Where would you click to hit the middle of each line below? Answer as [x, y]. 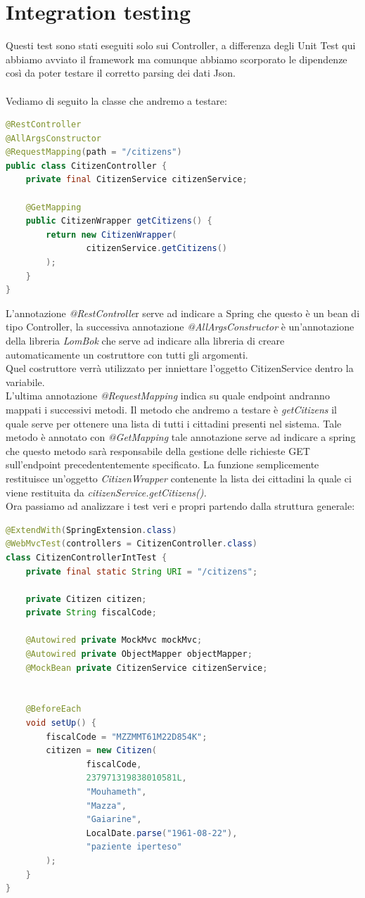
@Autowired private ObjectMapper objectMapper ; [139, 654]
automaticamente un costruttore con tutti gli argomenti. [127, 354]
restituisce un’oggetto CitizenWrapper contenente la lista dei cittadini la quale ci [179, 478]
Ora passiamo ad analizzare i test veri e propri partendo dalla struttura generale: [180, 506]
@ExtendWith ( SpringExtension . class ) [91, 530]
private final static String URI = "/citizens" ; [142, 571]
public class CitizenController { [87, 166]
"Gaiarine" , [114, 820]
